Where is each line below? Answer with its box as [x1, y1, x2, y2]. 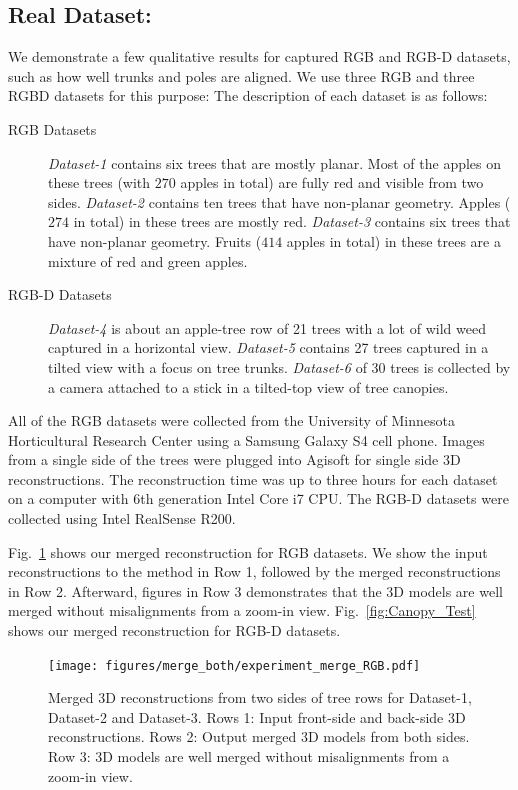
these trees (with [48, 172, 151, 193]
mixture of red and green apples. [48, 250, 248, 271]
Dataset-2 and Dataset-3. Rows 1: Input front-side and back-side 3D [48, 706, 466, 727]
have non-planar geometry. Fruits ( [48, 230, 262, 251]
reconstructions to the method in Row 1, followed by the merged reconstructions [8, 561, 501, 582]
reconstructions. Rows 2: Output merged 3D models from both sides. [48, 726, 470, 747]
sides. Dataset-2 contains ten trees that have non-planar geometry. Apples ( [48, 191, 511, 212]
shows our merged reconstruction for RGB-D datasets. [8, 620, 341, 641]
